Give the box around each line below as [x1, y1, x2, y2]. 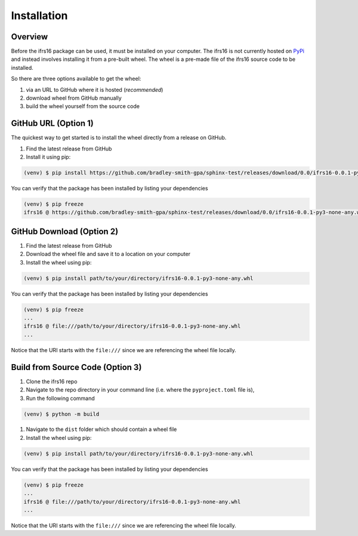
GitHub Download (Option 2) [11, 226, 119, 236]
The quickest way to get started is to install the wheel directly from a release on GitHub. [11, 134, 227, 141]
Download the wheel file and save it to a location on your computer [26, 251, 191, 258]
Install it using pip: [26, 153, 71, 161]
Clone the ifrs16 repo [26, 378, 78, 385]
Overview [11, 32, 48, 42]
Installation [11, 9, 68, 22]
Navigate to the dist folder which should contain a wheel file [26, 426, 177, 433]
